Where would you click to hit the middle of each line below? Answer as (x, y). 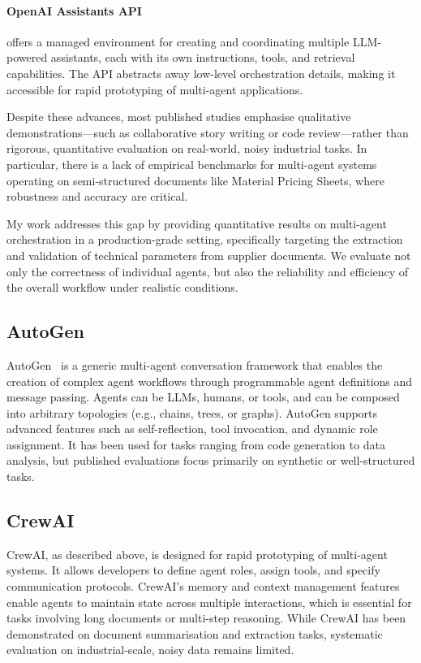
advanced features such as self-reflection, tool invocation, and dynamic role (192, 429)
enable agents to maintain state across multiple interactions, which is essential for (209, 602)
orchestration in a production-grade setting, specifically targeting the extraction (205, 239)
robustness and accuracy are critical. (97, 196)
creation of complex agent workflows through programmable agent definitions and (210, 381)
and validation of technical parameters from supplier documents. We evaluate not (209, 255)
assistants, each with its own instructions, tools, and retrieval (203, 57)
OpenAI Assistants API (74, 10)
